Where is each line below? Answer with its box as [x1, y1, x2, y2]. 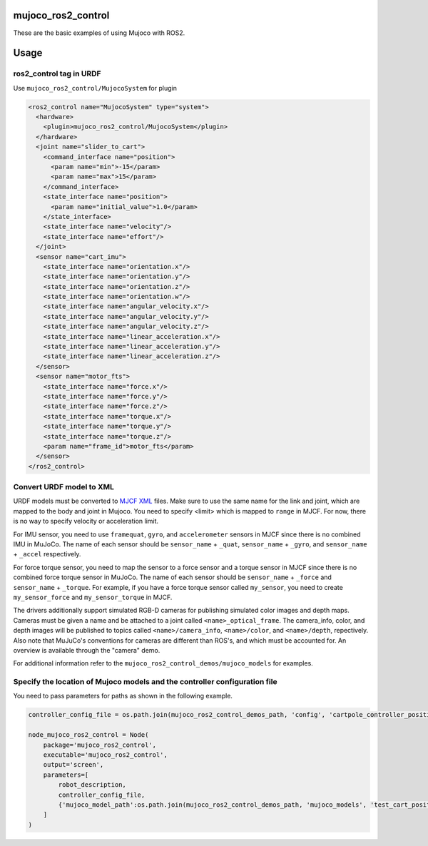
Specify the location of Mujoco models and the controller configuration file [13, 677, 277, 687]
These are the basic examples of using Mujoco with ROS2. [13, 29, 185, 37]
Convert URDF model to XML [13, 482, 114, 492]
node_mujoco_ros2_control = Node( [28, 731, 149, 739]
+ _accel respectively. [13, 550, 81, 559]
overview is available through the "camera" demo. [13, 646, 160, 654]
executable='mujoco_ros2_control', [43, 751, 168, 759]
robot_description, [58, 781, 126, 789]
